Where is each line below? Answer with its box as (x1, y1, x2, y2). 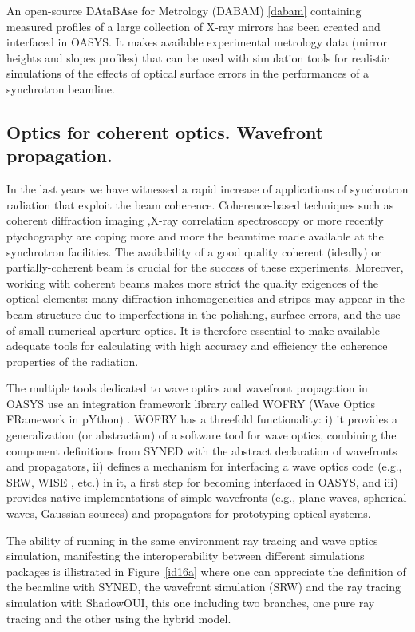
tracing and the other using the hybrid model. (6, 610, 231, 626)
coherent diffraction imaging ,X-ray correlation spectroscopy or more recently (6, 212, 384, 229)
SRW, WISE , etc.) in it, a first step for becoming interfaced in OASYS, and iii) (6, 473, 398, 490)
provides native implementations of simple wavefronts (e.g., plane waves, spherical (6, 489, 407, 506)
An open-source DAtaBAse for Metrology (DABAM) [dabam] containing (6, 2, 362, 18)
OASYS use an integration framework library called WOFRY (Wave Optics (6, 395, 375, 411)
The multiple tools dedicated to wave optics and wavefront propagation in (6, 380, 368, 396)
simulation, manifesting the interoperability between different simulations (6, 547, 365, 564)
